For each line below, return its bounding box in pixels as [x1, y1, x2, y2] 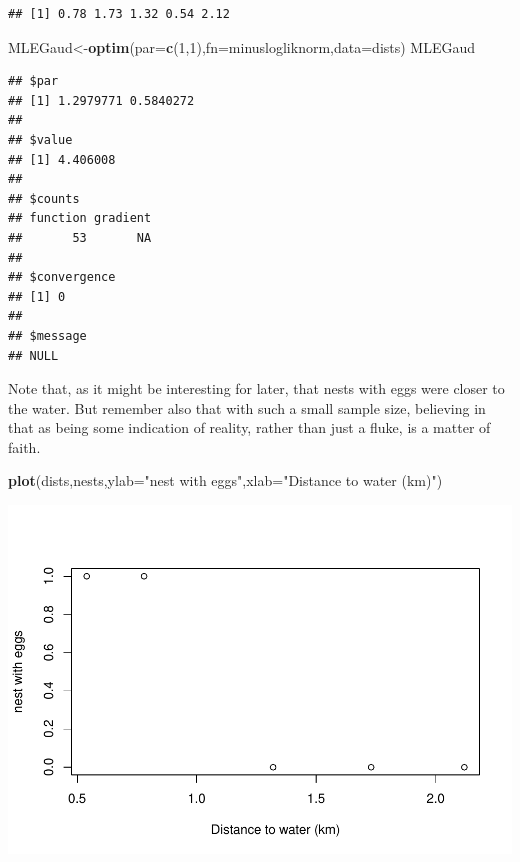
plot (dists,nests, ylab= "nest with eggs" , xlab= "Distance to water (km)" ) [8, 470, 443, 491]
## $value [8, 132, 73, 147]
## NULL [8, 348, 59, 363]
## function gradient [8, 211, 152, 226]
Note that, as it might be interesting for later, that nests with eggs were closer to [8, 378, 505, 399]
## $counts [8, 191, 80, 206]
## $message [8, 328, 87, 343]
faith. [8, 436, 41, 457]
